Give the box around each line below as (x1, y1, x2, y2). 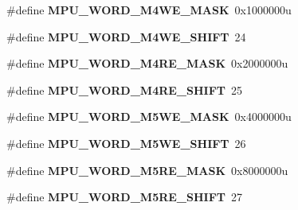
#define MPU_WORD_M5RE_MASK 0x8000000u (6, 161, 288, 178)
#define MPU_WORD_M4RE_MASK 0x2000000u (6, 55, 288, 72)
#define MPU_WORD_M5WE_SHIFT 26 (6, 134, 246, 151)
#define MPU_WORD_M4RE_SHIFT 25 (6, 81, 243, 98)
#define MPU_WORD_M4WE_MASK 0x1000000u (6, 2, 292, 17)
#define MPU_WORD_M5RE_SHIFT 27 (6, 189, 243, 205)
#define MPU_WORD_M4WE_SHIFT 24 (6, 28, 246, 45)
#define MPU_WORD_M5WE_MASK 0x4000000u (6, 108, 292, 125)
